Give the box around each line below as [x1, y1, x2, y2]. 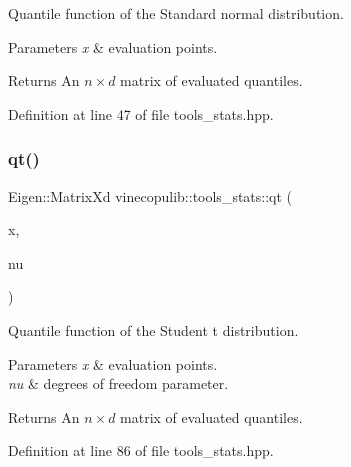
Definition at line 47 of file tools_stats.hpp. [8, 103, 274, 124]
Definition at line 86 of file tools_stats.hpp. [8, 440, 274, 461]
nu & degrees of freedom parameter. [8, 373, 229, 394]
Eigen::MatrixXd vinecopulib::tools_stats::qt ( [8, 185, 293, 206]
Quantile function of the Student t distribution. [8, 319, 299, 340]
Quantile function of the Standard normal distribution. [8, 3, 344, 23]
